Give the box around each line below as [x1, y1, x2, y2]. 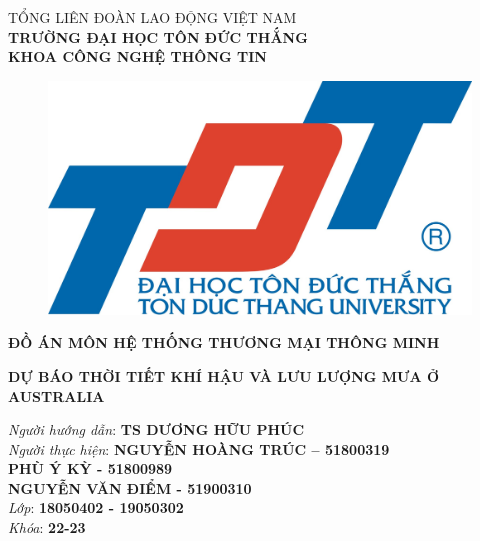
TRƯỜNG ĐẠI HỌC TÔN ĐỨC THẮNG [8, 26, 308, 47]
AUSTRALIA [8, 385, 105, 406]
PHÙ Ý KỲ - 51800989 [8, 458, 173, 479]
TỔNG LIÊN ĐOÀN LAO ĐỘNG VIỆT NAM [8, 7, 297, 27]
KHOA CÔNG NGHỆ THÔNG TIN [8, 46, 267, 67]
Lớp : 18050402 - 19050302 [8, 497, 184, 518]
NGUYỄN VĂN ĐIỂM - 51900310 [8, 477, 252, 498]
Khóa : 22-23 [8, 517, 86, 538]
